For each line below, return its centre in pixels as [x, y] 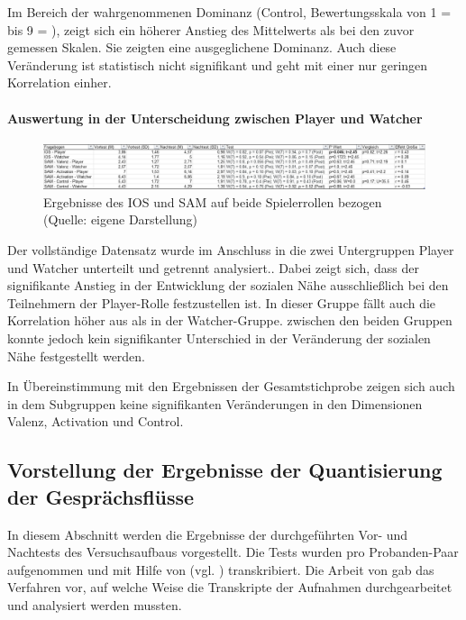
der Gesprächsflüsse [101, 496]
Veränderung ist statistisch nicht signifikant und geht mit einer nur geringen [218, 64]
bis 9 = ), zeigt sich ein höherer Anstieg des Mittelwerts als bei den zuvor [211, 29]
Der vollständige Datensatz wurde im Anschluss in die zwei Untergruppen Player [231, 250]
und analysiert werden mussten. [95, 604]
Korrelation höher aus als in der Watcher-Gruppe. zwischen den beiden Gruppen [230, 320]
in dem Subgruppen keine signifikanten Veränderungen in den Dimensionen [215, 403]
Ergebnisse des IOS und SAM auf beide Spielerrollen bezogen [213, 201]
